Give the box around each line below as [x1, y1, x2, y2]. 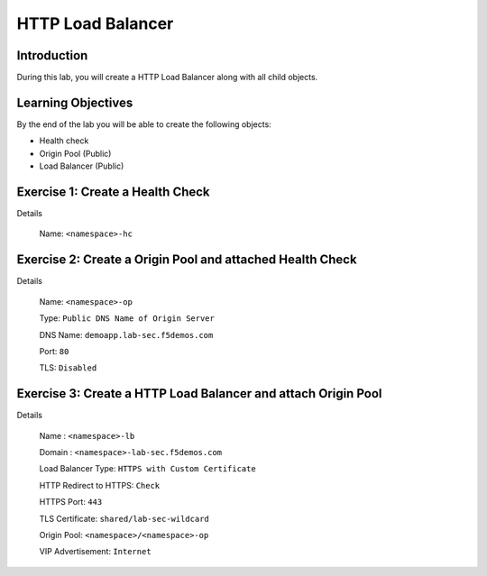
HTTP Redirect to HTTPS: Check [39, 480, 161, 490]
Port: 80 [39, 345, 69, 356]
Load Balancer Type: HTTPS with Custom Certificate [39, 463, 256, 474]
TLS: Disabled [39, 362, 97, 373]
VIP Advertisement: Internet [39, 546, 152, 557]
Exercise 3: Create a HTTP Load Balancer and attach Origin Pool [16, 386, 382, 401]
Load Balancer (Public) [39, 160, 124, 171]
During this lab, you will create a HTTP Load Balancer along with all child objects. [16, 72, 318, 83]
